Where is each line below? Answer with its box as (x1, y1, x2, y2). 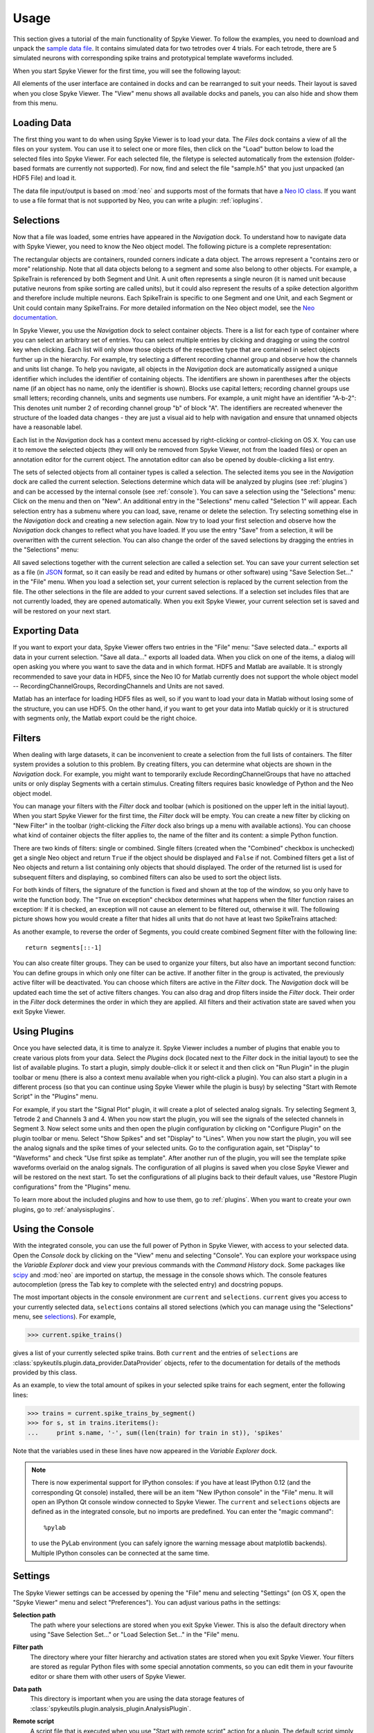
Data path (12, 1685, 42, 1693)
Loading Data (12, 116, 72, 128)
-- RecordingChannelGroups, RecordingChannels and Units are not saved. (12, 681, 224, 690)
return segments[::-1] (25, 943, 103, 952)
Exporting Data (12, 625, 80, 637)
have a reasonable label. (12, 423, 83, 431)
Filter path (12, 1643, 44, 1651)
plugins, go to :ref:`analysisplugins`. (12, 1205, 115, 1213)
